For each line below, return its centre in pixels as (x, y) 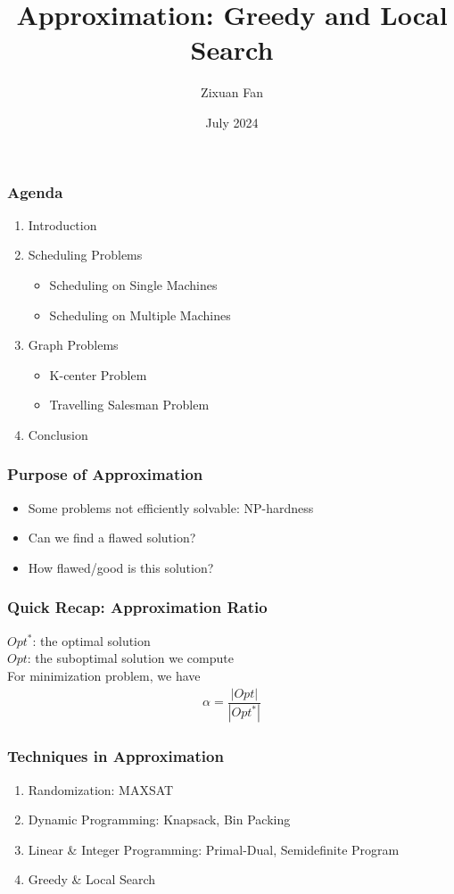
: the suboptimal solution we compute (130, 658)
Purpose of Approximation (105, 474)
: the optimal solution (91, 640)
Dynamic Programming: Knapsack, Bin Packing (159, 819)
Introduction (62, 224)
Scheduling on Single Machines (133, 284)
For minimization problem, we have (104, 675)
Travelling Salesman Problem (129, 405)
